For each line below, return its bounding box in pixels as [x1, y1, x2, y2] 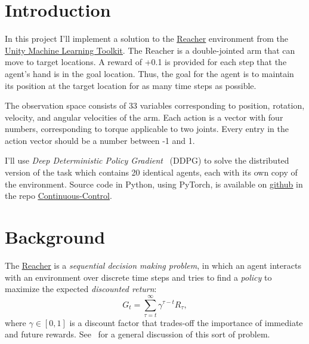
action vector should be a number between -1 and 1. [5, 134, 195, 146]
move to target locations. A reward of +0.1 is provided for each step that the [5, 56, 287, 68]
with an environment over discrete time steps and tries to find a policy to [5, 271, 272, 283]
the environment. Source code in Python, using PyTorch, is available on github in [5, 177, 303, 190]
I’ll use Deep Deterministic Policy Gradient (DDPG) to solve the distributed [5, 154, 289, 167]
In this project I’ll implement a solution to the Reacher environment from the [5, 32, 288, 45]
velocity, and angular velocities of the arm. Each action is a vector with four [5, 110, 283, 123]
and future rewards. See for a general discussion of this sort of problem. [5, 328, 270, 340]
